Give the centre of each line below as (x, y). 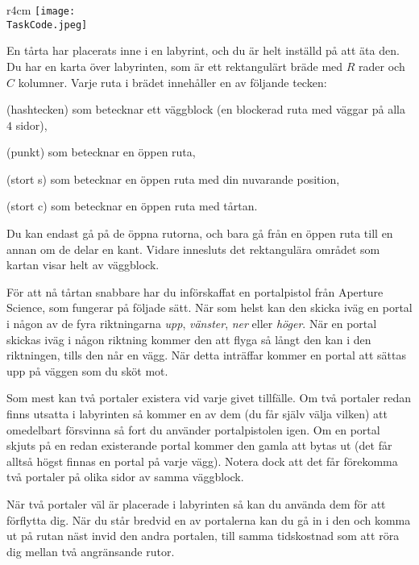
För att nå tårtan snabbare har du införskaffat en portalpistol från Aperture (195, 291)
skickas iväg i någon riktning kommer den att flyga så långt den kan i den (189, 339)
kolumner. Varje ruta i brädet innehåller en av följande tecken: (172, 82)
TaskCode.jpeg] (47, 25)
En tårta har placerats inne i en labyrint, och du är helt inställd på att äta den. (203, 50)
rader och (382, 66)
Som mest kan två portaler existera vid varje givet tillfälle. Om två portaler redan (209, 398)
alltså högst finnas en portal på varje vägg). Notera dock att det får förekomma (202, 461)
